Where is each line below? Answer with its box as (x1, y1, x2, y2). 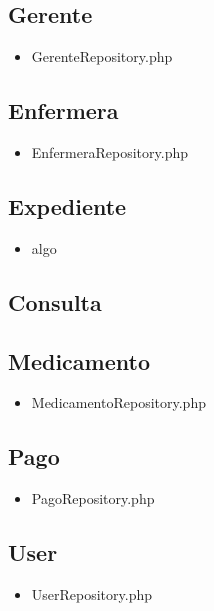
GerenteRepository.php (31, 46, 173, 67)
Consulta (8, 286, 102, 317)
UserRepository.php (31, 583, 153, 604)
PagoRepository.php (31, 488, 155, 509)
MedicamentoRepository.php (31, 392, 206, 413)
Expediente (8, 190, 127, 221)
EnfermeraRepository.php (31, 142, 188, 162)
